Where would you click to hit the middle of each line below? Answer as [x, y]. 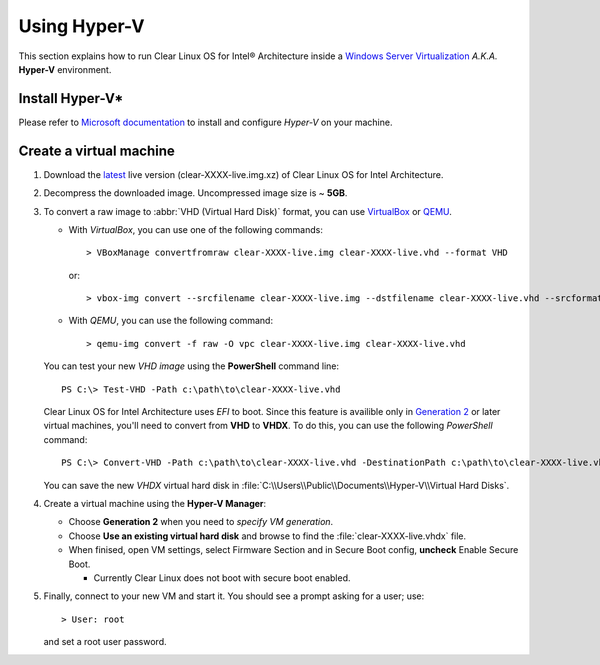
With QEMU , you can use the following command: [171, 321]
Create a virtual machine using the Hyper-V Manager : [155, 503]
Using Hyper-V [81, 26]
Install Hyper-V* [71, 98]
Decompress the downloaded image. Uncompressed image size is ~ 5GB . [195, 193]
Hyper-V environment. [65, 69]
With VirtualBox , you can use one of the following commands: [196, 229]
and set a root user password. [105, 642]
